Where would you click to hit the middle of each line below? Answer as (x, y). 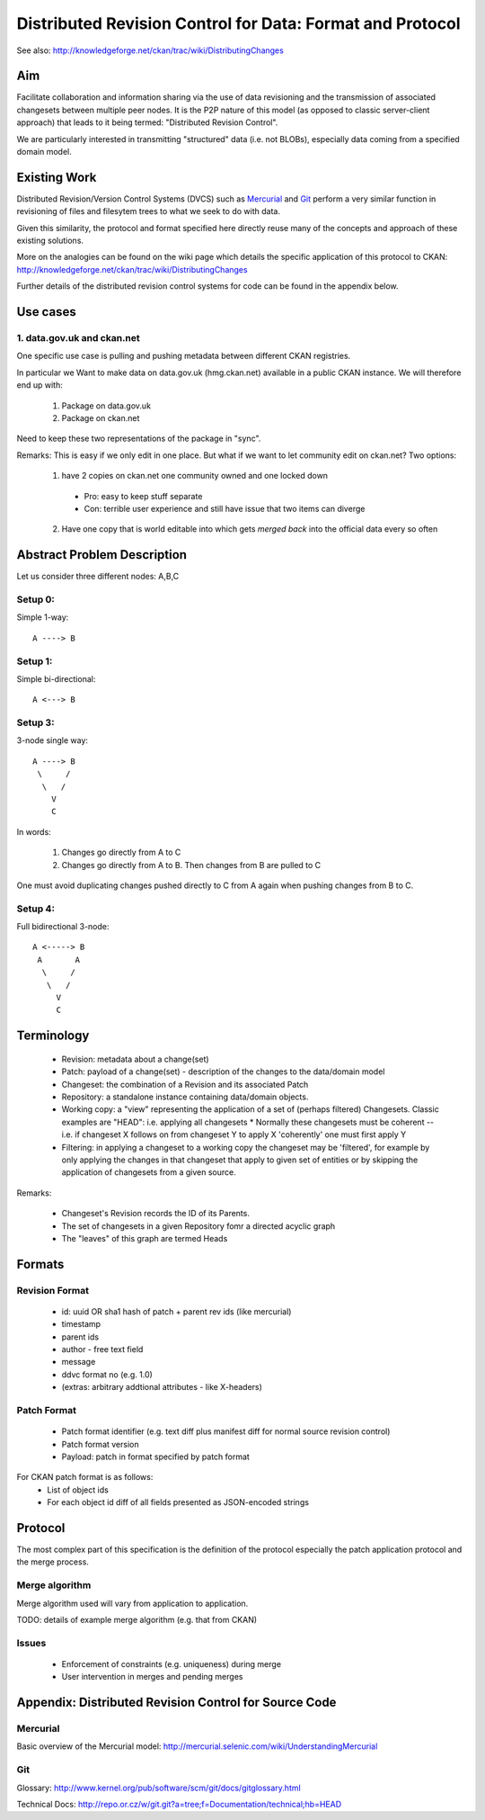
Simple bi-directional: (56, 678)
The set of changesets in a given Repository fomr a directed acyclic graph (198, 1226)
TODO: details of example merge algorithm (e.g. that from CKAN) (137, 1619)
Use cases (46, 312)
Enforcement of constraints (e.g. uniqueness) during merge (172, 1663)
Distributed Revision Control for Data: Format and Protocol (239, 23)
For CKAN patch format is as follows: (85, 1477)
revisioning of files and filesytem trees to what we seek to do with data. (148, 211)
